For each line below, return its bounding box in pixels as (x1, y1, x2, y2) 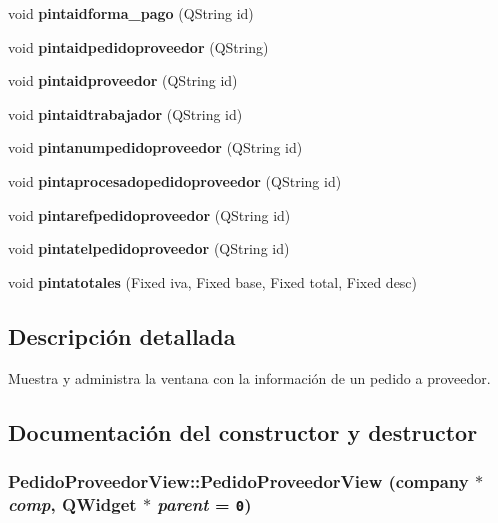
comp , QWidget (8, 491, 137, 516)
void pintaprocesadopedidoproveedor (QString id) (8, 170, 342, 191)
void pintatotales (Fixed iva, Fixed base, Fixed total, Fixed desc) (8, 271, 418, 292)
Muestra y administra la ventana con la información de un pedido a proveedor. (8, 367, 491, 388)
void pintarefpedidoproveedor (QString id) (8, 204, 291, 225)
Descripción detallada (8, 320, 236, 351)
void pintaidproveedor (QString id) (8, 70, 238, 91)
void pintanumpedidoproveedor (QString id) (8, 137, 303, 158)
